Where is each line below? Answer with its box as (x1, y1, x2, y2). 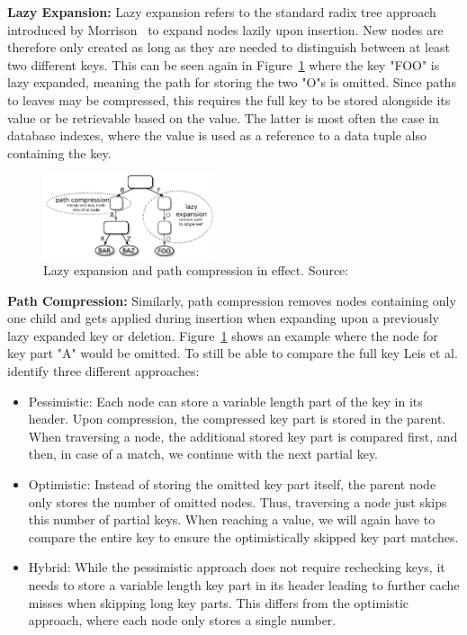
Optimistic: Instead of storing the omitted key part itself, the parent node (28, 475, 436, 494)
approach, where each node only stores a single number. (28, 611, 337, 630)
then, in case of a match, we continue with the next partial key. (28, 444, 379, 463)
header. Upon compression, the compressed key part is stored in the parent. (28, 409, 446, 428)
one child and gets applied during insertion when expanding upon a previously (7, 309, 439, 327)
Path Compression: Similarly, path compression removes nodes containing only (7, 291, 456, 309)
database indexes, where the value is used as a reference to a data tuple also (7, 126, 427, 145)
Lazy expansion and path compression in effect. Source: (43, 261, 349, 280)
